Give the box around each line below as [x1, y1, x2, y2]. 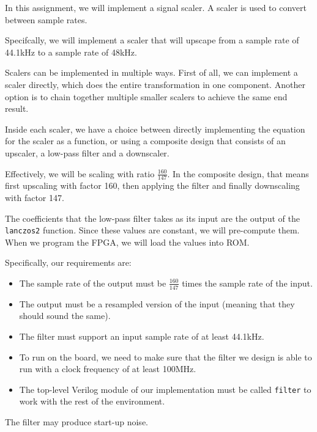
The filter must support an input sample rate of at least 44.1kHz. [19, 330, 264, 342]
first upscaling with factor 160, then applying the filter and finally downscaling [5, 179, 300, 192]
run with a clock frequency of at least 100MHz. [19, 362, 196, 375]
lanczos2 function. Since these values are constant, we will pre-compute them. [5, 224, 300, 236]
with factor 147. [5, 191, 64, 203]
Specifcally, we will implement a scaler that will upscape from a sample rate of [5, 34, 299, 46]
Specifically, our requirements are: [5, 256, 132, 269]
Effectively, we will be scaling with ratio [5, 167, 155, 180]
